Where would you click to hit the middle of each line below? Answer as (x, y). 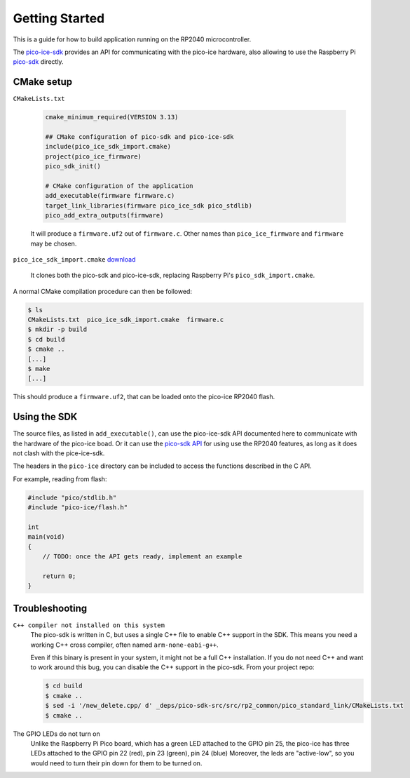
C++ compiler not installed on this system (89, 625)
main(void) (46, 537)
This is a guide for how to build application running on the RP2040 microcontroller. (132, 39)
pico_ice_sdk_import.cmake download (74, 259)
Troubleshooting (50, 608)
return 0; (59, 576)
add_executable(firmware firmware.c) (110, 196)
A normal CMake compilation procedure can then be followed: (103, 291)
